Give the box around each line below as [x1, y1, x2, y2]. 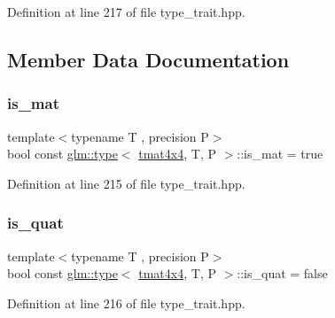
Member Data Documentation [7, 45, 290, 73]
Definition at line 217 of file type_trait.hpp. [7, 3, 245, 20]
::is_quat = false [237, 264, 328, 283]
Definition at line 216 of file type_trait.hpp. [7, 293, 245, 312]
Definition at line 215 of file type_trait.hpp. [7, 174, 245, 192]
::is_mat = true [237, 144, 323, 163]
